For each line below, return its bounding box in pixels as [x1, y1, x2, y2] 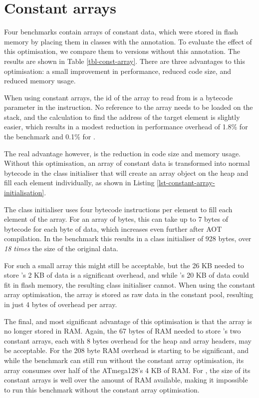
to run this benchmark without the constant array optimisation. [4, 384, 200, 395]
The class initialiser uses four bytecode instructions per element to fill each [4, 204, 233, 214]
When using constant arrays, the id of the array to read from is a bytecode [4, 92, 233, 102]
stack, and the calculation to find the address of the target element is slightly [4, 111, 240, 122]
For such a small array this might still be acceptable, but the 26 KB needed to [4, 260, 244, 270]
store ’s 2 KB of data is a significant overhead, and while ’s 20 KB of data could [4, 270, 249, 280]
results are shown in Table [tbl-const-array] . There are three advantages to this [4, 55, 245, 66]
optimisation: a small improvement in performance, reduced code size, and [4, 65, 231, 76]
